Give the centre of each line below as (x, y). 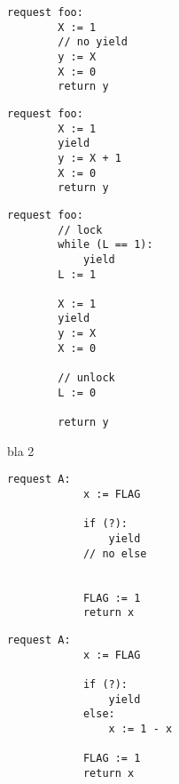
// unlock (86, 378)
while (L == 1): (105, 245)
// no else (115, 553)
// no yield (93, 42)
